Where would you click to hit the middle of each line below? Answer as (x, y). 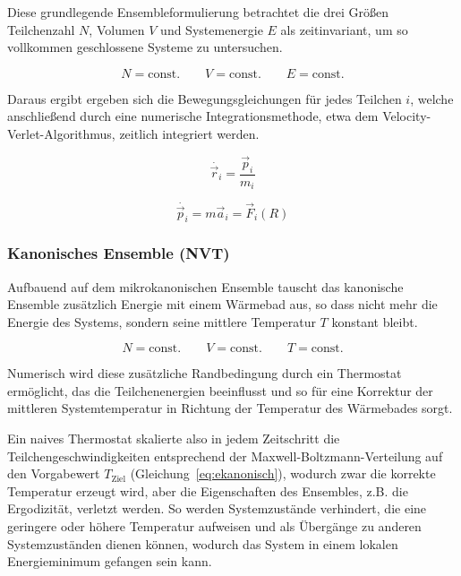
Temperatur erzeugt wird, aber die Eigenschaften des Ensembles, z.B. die (208, 490)
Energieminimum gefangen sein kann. (110, 561)
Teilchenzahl (41, 29)
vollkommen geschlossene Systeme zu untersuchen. (145, 47)
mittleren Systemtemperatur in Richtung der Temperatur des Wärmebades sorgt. (230, 408)
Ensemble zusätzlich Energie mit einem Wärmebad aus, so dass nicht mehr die (222, 304)
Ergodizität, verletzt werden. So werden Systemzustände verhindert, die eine (217, 508)
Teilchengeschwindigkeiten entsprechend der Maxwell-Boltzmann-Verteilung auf (225, 456)
